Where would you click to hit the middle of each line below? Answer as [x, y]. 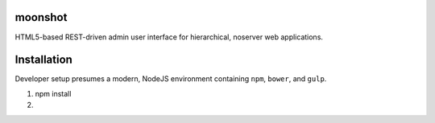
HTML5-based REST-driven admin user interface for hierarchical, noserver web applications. [169, 37]
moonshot [41, 17]
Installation [43, 60]
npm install [53, 93]
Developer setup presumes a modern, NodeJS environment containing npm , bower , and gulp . [171, 79]
